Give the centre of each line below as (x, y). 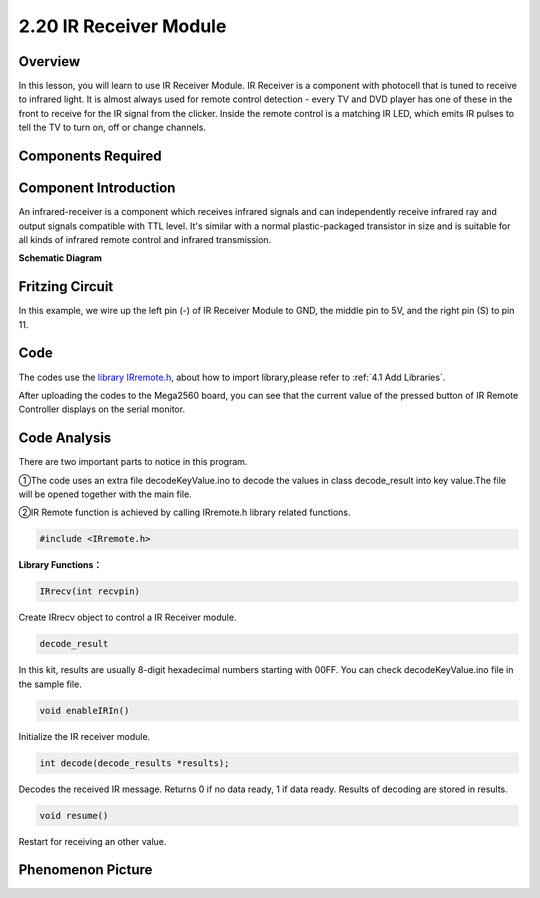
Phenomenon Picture (85, 870)
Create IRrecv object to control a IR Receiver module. (127, 617)
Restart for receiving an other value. (92, 841)
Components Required (90, 156)
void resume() (74, 815)
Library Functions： (60, 565)
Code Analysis (65, 438)
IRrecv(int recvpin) (89, 591)
